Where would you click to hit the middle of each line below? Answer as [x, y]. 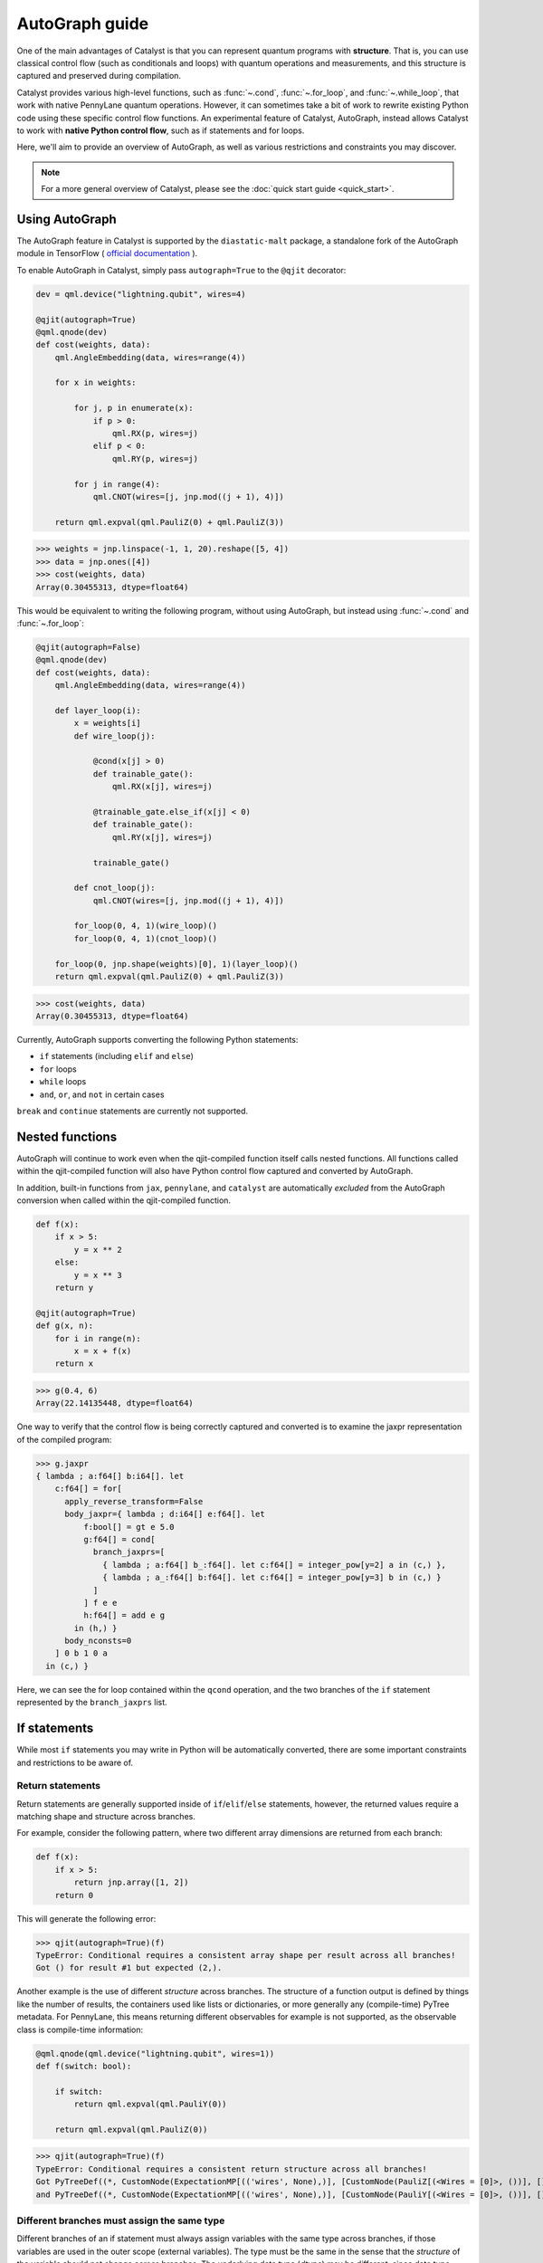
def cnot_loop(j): [114, 888]
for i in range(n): [98, 1338]
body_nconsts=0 [98, 1641]
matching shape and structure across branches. [106, 1817]
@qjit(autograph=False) [89, 647]
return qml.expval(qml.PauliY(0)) [150, 2104]
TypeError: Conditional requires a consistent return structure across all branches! [231, 2169]
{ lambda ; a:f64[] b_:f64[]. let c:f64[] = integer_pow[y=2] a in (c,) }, [275, 1565]
